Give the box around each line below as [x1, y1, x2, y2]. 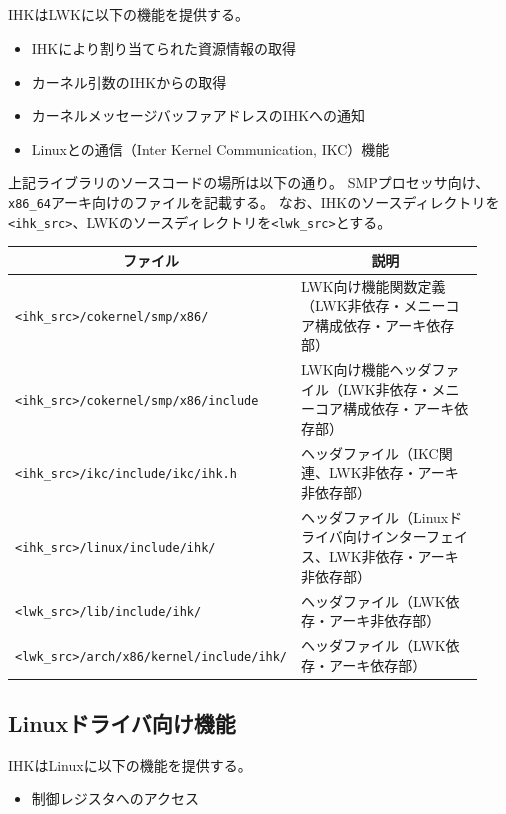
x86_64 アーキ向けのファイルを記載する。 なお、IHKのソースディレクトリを [8, 191, 500, 212]
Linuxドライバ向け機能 [8, 708, 236, 739]
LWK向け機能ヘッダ [301, 359, 432, 380]
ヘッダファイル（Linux [301, 506, 449, 527]
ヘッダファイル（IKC [301, 442, 439, 463]
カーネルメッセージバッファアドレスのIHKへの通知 [31, 105, 366, 126]
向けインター [342, 526, 426, 547]
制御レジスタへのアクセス [31, 788, 200, 809]
